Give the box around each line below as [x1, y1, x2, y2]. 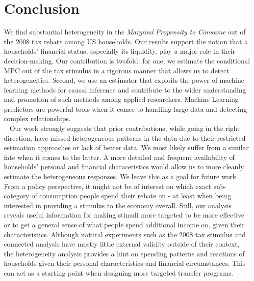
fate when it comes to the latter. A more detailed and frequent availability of [4, 152, 235, 162]
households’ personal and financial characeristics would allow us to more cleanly [4, 161, 244, 172]
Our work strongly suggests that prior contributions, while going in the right [9, 123, 240, 133]
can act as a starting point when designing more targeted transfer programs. [4, 267, 233, 278]
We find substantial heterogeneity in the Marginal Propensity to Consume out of [4, 27, 246, 37]
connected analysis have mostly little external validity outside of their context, [4, 239, 240, 249]
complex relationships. [4, 113, 71, 124]
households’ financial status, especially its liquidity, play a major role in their [4, 46, 235, 56]
